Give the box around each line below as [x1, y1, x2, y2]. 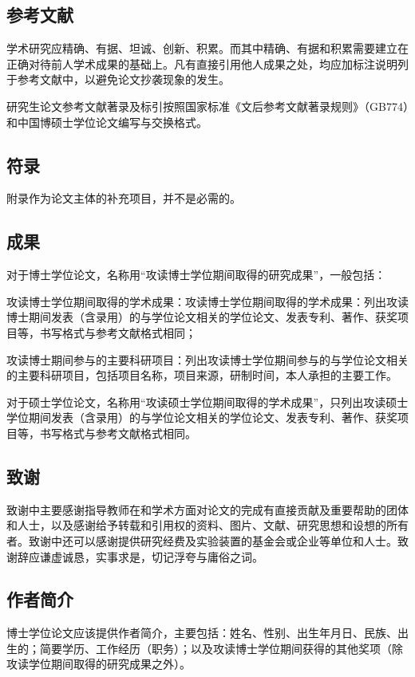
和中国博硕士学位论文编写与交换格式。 [6, 113, 207, 130]
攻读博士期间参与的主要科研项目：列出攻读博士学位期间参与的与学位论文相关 [6, 351, 409, 368]
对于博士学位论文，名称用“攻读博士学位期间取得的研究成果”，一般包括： [6, 266, 386, 283]
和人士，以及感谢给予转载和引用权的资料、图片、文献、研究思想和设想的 [6, 517, 386, 533]
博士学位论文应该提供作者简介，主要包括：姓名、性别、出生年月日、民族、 [6, 624, 397, 641]
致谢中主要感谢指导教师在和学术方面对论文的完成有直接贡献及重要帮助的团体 [6, 501, 409, 518]
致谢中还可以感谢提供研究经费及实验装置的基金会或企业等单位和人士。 [28, 532, 397, 549]
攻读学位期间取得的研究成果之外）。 [6, 655, 191, 672]
